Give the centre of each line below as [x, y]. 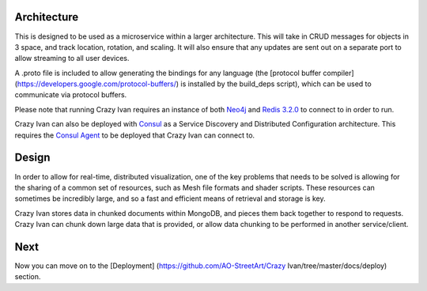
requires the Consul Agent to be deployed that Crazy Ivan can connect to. [135, 135]
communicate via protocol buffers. [71, 95]
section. [28, 277]
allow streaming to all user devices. [72, 59]
